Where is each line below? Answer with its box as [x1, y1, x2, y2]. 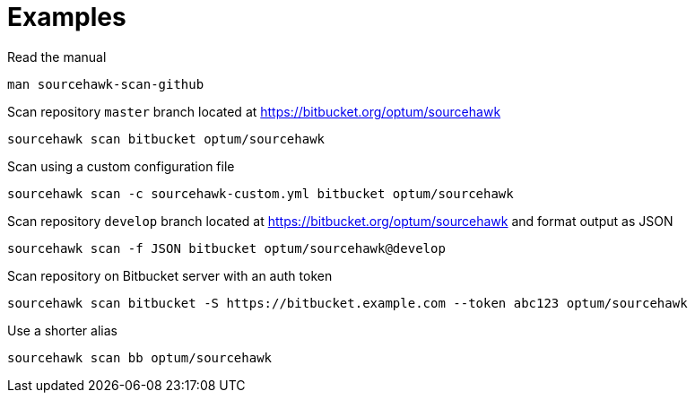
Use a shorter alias [7, 322, 117, 338]
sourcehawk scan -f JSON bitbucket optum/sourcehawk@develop [7, 240, 446, 256]
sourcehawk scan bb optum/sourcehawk [7, 350, 273, 365]
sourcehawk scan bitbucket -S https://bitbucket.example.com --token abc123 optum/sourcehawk [7, 295, 688, 310]
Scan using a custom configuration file [7, 158, 235, 174]
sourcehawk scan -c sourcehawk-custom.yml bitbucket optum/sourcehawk [7, 186, 514, 201]
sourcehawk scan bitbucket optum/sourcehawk [7, 131, 326, 146]
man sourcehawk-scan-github [7, 76, 204, 91]
